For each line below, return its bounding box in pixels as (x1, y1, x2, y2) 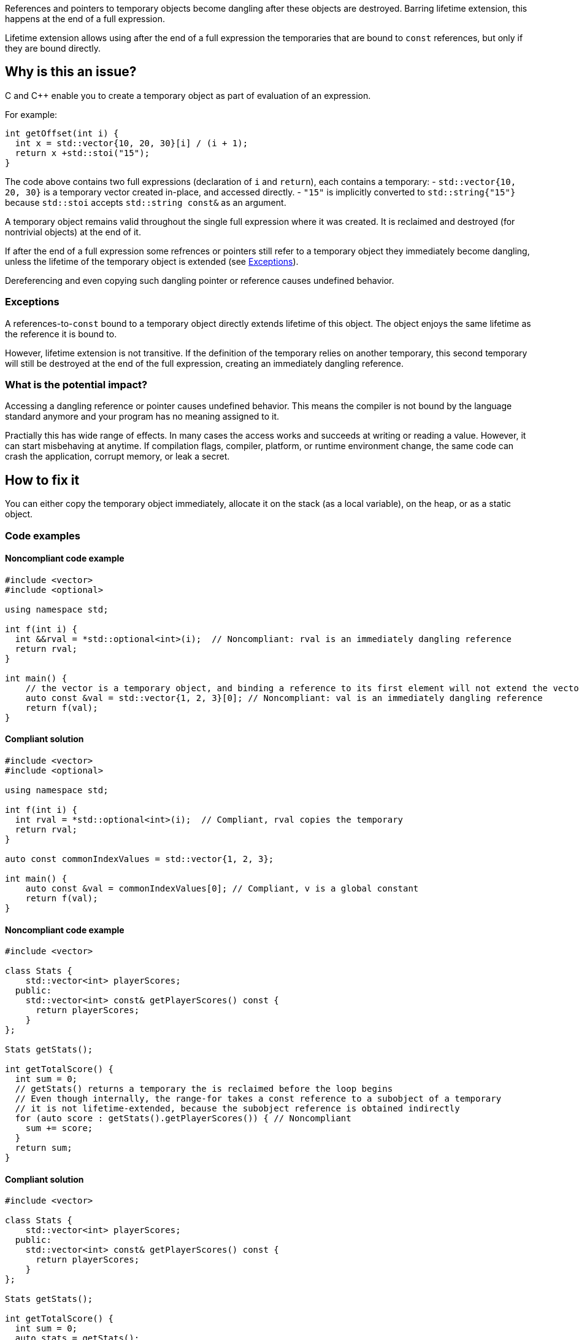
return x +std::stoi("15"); (15, 147, 150, 158)
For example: (5, 109, 58, 120)
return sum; (15, 1143, 72, 1153)
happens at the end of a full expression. (5, 14, 165, 24)
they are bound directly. (5, 43, 101, 53)
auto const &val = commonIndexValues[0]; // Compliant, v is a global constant (25, 884, 419, 893)
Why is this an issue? (5, 64, 137, 80)
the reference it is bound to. (5, 328, 117, 339)
